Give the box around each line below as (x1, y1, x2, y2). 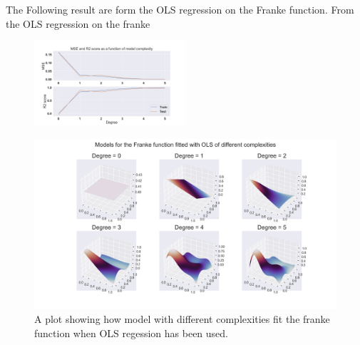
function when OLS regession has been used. (34, 325, 228, 340)
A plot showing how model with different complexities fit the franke (34, 311, 330, 326)
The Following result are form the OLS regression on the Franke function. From (6, 2, 354, 16)
